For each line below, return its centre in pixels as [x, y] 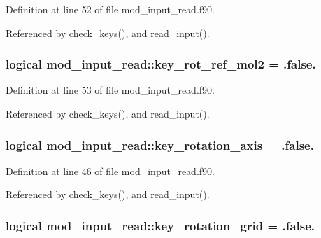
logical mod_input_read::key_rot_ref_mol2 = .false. [161, 64]
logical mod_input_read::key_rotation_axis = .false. [160, 145]
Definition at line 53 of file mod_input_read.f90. [110, 90]
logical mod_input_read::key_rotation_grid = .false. [160, 225]
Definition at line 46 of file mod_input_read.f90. [110, 170]
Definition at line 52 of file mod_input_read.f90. [110, 9]
